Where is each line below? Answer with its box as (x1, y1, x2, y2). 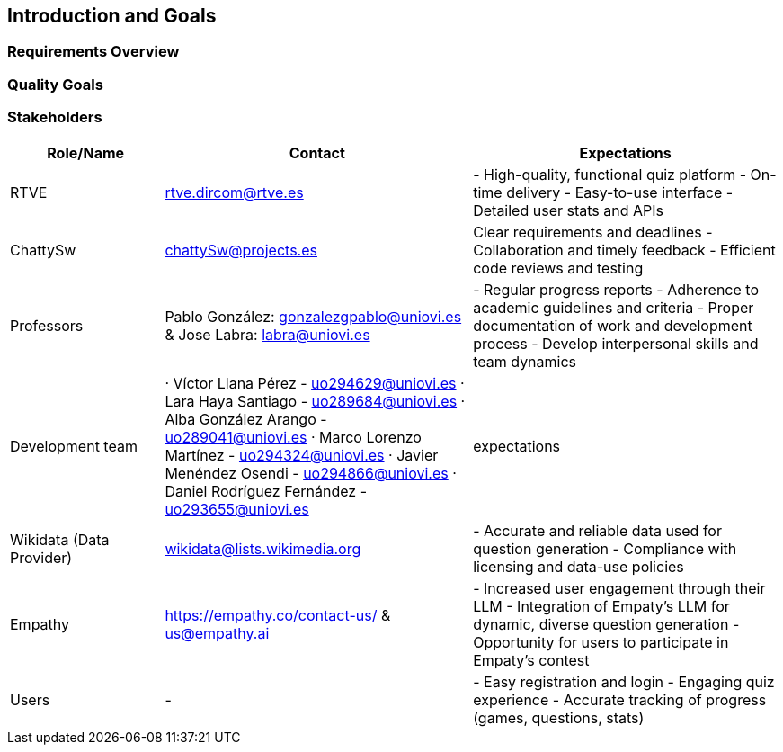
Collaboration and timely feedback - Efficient (473, 240, 776, 259)
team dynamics (473, 352, 577, 371)
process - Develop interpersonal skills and (473, 334, 759, 353)
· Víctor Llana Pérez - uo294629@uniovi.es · (165, 373, 465, 392)
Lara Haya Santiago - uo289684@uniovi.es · (165, 391, 466, 410)
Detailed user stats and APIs (473, 201, 663, 219)
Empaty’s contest (473, 650, 590, 669)
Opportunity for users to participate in (473, 632, 729, 651)
